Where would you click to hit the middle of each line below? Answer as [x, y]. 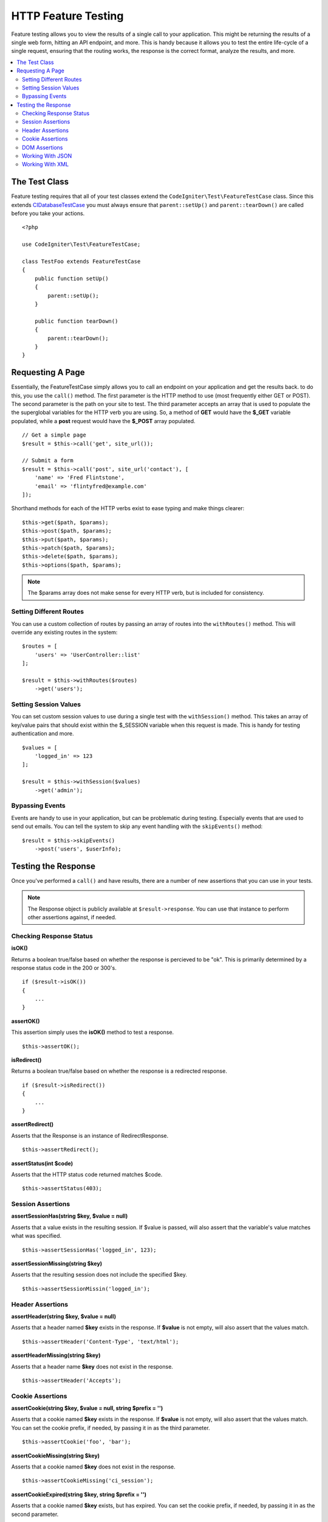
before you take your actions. [48, 214]
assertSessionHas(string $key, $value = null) [70, 1216]
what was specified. [36, 1236]
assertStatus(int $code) [42, 1163]
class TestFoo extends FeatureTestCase [81, 261]
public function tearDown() [76, 321]
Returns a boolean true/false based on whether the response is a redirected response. [119, 1071]
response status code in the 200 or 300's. [64, 967]
